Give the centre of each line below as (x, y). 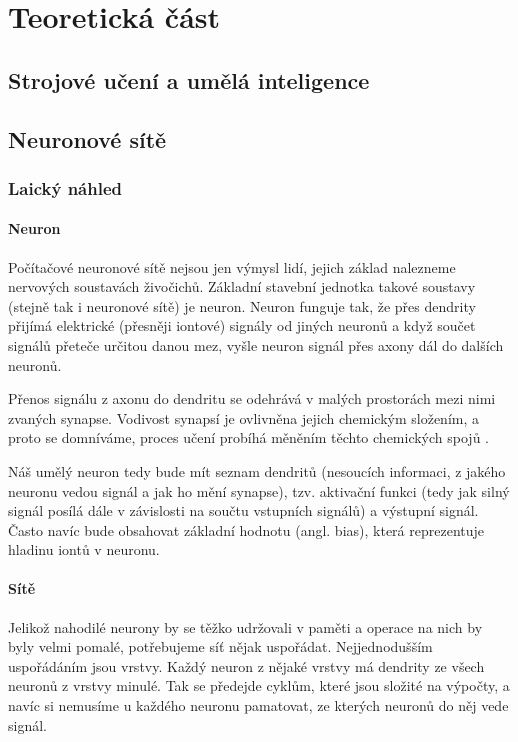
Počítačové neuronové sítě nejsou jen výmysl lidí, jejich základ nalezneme (232, 266)
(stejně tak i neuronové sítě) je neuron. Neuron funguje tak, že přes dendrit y (242, 305)
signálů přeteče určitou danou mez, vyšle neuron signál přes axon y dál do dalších (256, 344)
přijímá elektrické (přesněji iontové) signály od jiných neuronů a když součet (242, 325)
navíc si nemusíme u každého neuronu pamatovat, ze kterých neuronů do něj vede (258, 705)
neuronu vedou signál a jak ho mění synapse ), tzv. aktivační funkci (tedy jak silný (259, 490)
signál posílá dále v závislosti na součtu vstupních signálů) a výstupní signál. (243, 510)
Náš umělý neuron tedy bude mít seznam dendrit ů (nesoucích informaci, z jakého (257, 470)
